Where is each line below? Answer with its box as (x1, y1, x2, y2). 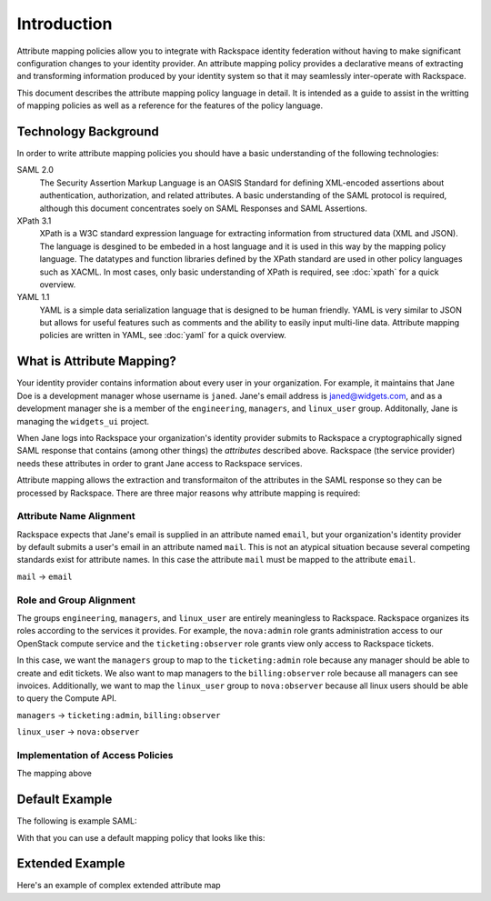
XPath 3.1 (16, 215, 52, 226)
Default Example (16, 792, 113, 807)
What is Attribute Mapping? (16, 354, 177, 369)
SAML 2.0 (16, 165, 55, 175)
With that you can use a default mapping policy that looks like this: (16, 832, 266, 843)
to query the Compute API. (16, 693, 117, 704)
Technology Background (16, 124, 159, 139)
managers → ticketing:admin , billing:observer (16, 709, 221, 720)
